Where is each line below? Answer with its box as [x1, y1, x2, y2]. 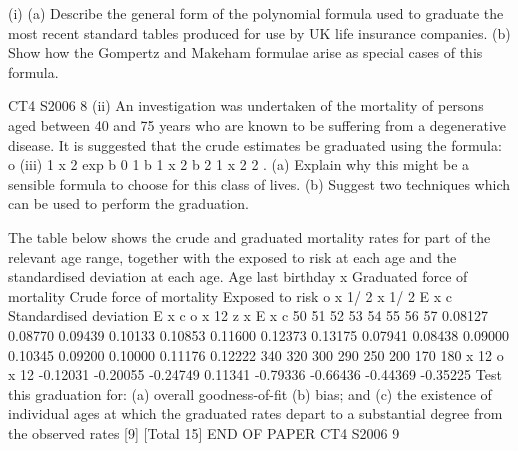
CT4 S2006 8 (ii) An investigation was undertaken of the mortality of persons [8, 95, 484, 116]
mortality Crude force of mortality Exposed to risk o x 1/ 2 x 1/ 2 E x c [8, 285, 453, 306]
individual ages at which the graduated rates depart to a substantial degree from [8, 403, 503, 424]
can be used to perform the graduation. [8, 193, 249, 214]
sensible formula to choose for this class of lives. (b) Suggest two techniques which [8, 173, 510, 194]
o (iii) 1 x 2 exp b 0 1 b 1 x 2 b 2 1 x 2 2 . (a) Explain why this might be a [8, 154, 470, 175]
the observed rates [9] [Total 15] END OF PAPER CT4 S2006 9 [8, 422, 400, 443]
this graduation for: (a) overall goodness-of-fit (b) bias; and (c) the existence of [8, 383, 492, 404]
